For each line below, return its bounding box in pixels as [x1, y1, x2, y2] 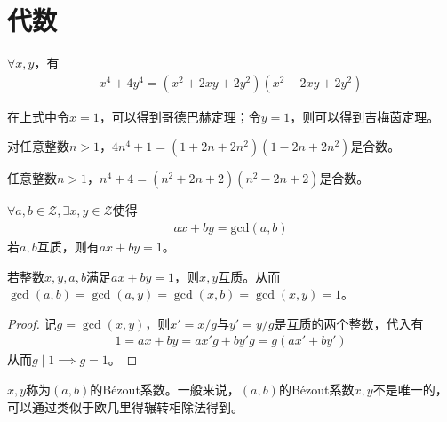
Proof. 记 [7, 314, 57, 332]
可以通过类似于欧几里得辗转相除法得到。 [7, 397, 243, 416]
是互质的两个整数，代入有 [274, 314, 424, 332]
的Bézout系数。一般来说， [90, 379, 240, 398]
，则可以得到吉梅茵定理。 [290, 107, 440, 125]
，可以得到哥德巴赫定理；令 [99, 107, 261, 125]
